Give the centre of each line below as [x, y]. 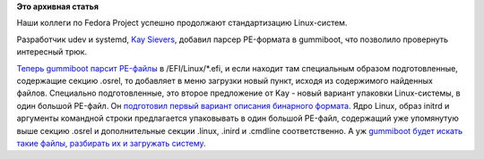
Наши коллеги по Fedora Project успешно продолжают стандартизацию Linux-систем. [182, 23]
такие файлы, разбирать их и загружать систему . [111, 143]
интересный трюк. [52, 52]
